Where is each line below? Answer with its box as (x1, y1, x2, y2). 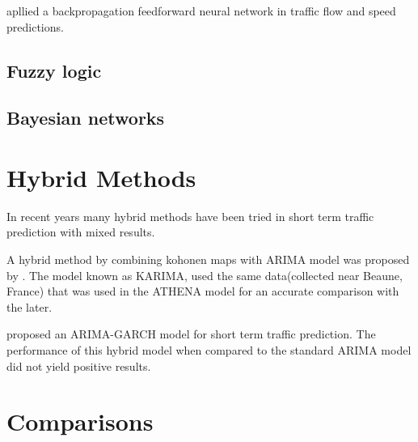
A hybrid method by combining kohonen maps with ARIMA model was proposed (6, 251, 410, 268)
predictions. (6, 18, 64, 35)
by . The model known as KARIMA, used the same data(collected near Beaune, (6, 266, 403, 283)
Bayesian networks (6, 105, 165, 130)
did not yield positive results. (6, 357, 151, 374)
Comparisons (6, 405, 154, 438)
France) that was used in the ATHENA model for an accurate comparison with (6, 283, 399, 300)
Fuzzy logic (6, 57, 102, 83)
